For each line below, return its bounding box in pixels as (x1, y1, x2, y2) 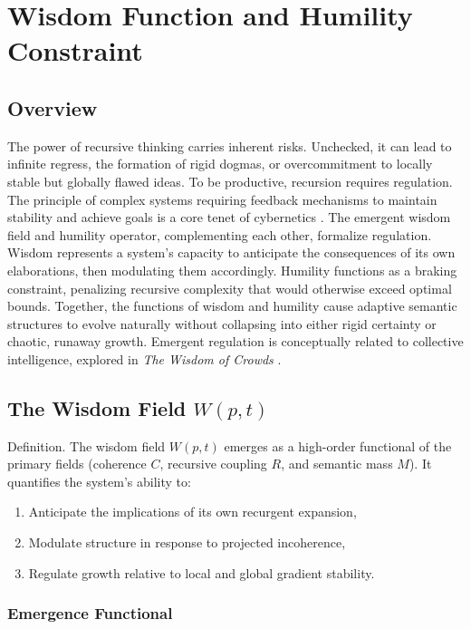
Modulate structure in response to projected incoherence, (28, 533, 346, 552)
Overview (7, 93, 98, 121)
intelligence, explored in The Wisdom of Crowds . (7, 349, 282, 368)
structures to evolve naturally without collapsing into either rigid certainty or (7, 314, 437, 333)
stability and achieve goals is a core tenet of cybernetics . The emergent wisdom (7, 208, 451, 227)
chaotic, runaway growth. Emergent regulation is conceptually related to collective (7, 332, 464, 351)
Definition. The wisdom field (7, 436, 166, 455)
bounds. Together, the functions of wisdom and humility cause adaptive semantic (7, 296, 457, 315)
